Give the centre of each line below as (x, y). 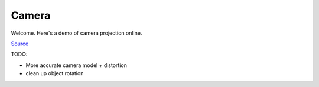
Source (20, 43)
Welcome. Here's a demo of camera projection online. (77, 33)
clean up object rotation (55, 73)
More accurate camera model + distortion (76, 65)
